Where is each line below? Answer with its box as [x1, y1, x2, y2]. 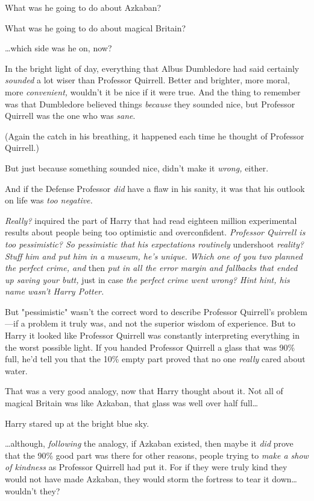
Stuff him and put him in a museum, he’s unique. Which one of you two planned [5, 249, 303, 262]
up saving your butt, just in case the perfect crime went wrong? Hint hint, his [5, 273, 290, 286]
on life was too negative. [5, 194, 93, 206]
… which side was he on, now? [5, 42, 112, 54]
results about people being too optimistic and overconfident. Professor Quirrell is [5, 226, 306, 238]
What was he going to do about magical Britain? [5, 21, 186, 34]
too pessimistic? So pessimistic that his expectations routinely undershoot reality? [5, 237, 304, 250]
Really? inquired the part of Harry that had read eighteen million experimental [5, 214, 297, 226]
